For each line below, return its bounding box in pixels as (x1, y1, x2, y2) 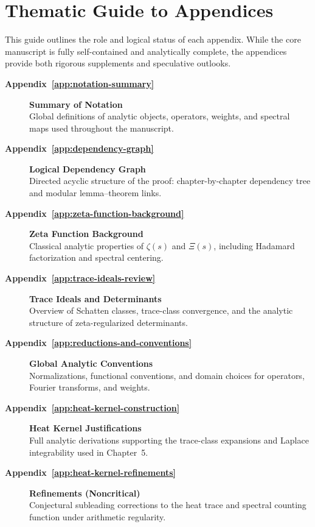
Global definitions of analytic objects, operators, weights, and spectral (29, 110, 290, 122)
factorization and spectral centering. (29, 251, 164, 264)
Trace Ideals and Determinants (29, 292, 162, 305)
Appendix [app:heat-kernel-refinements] (5, 466, 176, 479)
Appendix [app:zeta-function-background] (5, 207, 184, 219)
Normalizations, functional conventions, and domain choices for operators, (29, 369, 305, 381)
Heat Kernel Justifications (29, 422, 142, 434)
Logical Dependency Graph (29, 162, 146, 175)
